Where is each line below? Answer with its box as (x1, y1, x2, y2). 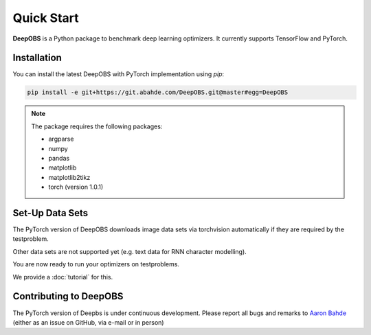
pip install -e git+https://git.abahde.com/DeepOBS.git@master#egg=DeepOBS (27, 89, 289, 96)
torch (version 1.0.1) (48, 183, 104, 192)
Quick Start (12, 10, 79, 25)
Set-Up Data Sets (12, 207, 89, 219)
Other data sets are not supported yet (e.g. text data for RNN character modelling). (12, 247, 247, 255)
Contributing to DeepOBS (12, 290, 124, 302)
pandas (48, 154, 70, 162)
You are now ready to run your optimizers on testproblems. (12, 260, 180, 268)
